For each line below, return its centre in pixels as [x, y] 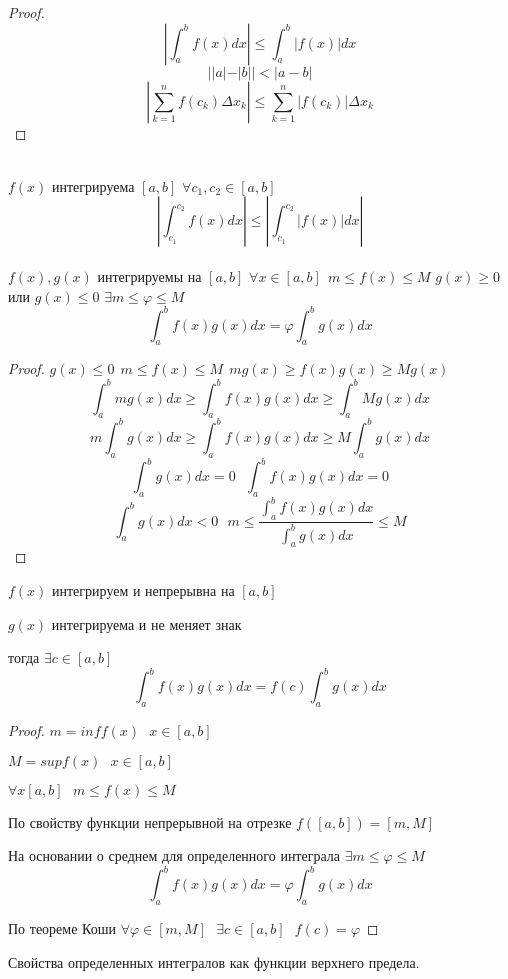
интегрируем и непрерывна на [143, 590]
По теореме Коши [62, 928]
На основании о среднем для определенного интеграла [174, 855]
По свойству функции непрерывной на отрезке [150, 821]
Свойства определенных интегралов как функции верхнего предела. [214, 961]
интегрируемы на [149, 275]
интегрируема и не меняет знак [146, 623]
